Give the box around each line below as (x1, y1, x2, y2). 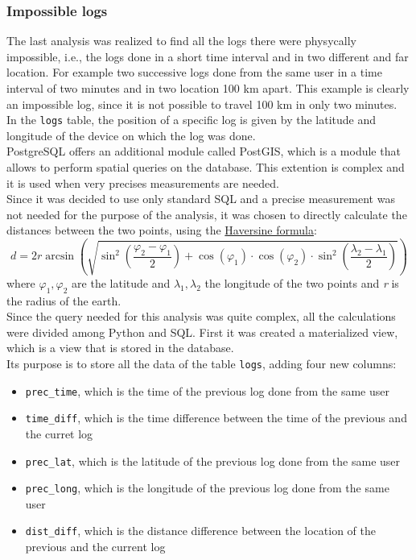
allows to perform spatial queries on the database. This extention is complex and (6, 159, 405, 176)
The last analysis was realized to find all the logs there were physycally (6, 32, 356, 49)
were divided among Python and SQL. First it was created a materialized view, (6, 323, 398, 340)
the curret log (25, 425, 93, 442)
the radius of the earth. (6, 292, 122, 309)
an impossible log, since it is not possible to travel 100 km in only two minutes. (6, 95, 397, 112)
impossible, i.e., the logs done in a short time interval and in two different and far (6, 48, 409, 64)
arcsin (45, 251, 75, 263)
